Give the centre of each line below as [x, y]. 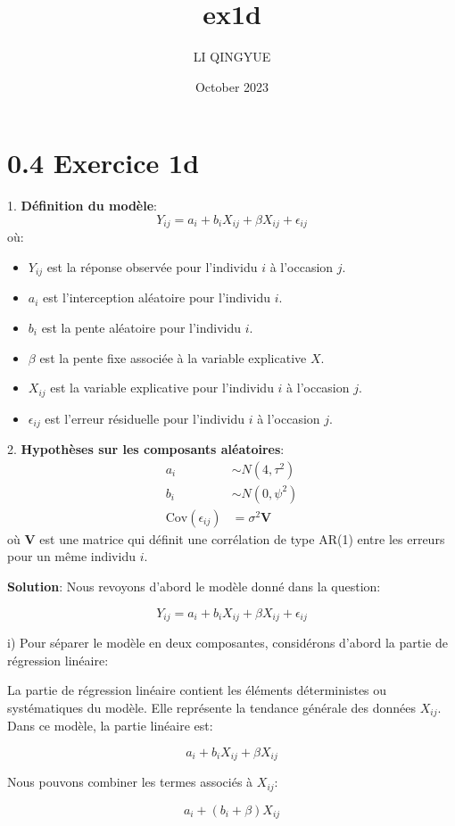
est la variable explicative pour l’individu [162, 388]
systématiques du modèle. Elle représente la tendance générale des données [212, 707]
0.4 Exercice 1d [103, 163]
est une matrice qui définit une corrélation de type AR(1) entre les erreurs [242, 538]
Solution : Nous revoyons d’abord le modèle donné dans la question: [194, 586]
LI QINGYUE [232, 57]
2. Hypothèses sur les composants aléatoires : [146, 449]
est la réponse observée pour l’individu [152, 266]
